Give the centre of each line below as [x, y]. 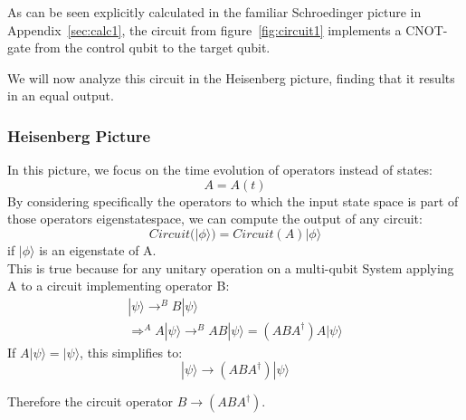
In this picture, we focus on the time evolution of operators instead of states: [220, 170]
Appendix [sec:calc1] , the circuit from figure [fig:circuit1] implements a [204, 29]
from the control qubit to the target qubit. [152, 48]
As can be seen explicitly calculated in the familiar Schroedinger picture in [214, 12]
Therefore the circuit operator [90, 401]
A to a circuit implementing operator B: [119, 286]
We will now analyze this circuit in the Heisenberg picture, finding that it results [231, 77]
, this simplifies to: [131, 352]
